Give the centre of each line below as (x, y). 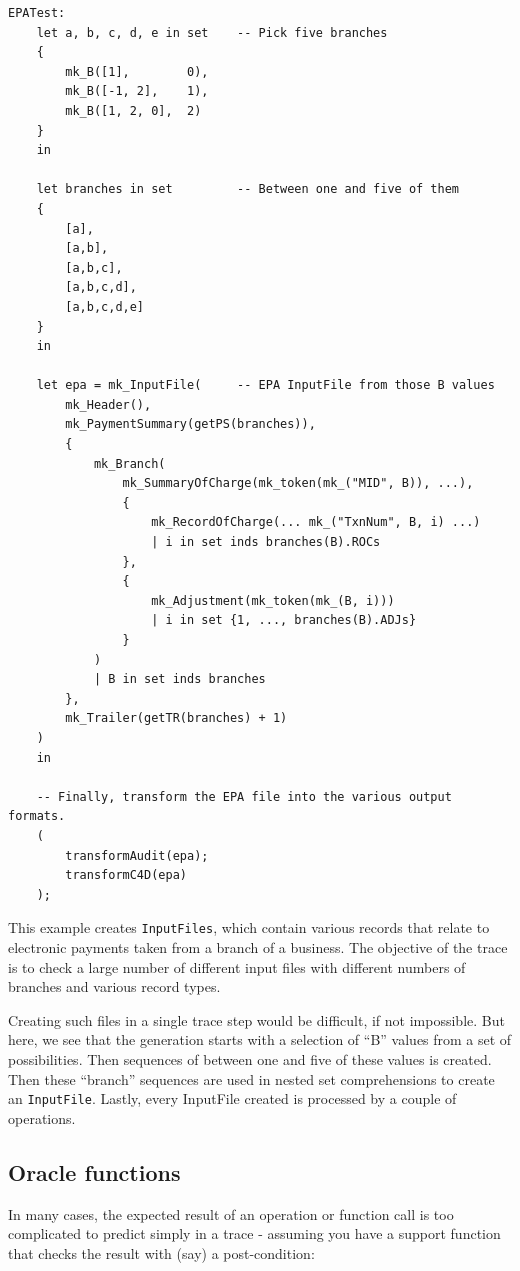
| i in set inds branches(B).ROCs (266, 542)
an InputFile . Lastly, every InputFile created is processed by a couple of (232, 1098)
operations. (42, 1117)
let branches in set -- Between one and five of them (248, 189)
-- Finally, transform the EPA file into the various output (244, 796)
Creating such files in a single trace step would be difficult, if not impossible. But (256, 1019)
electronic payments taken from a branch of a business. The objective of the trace (258, 946)
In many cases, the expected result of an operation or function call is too (231, 1213)
